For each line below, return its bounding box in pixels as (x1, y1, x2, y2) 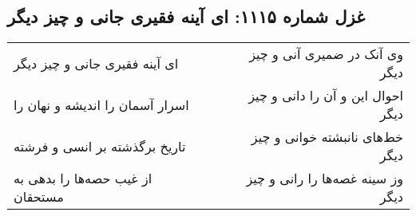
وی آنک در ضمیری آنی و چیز (249, 45, 403, 64)
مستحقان (14, 187, 64, 206)
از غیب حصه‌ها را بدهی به (14, 169, 153, 188)
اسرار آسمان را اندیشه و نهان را (14, 95, 189, 114)
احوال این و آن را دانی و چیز (248, 86, 403, 105)
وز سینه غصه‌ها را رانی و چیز (246, 169, 403, 188)
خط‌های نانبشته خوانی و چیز (251, 128, 403, 147)
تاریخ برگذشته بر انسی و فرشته (14, 136, 186, 155)
